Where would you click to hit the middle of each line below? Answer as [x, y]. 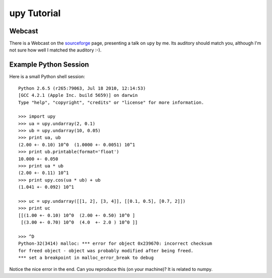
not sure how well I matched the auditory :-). [55, 50]
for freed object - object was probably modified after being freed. [106, 251]
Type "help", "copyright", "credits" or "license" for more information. [111, 102]
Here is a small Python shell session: [47, 77]
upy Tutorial [35, 13]
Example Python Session [49, 65]
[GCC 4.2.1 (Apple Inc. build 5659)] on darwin [78, 95]
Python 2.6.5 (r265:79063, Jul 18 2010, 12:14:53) [82, 88]
